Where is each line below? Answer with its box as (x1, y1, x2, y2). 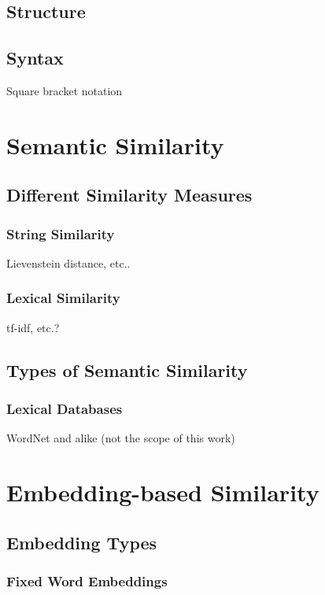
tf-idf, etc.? (6, 319, 60, 335)
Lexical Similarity (6, 288, 120, 308)
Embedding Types (6, 530, 157, 554)
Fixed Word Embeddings (6, 571, 168, 591)
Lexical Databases (6, 399, 123, 419)
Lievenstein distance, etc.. (6, 254, 131, 271)
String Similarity (6, 224, 115, 243)
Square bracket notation (6, 82, 123, 98)
